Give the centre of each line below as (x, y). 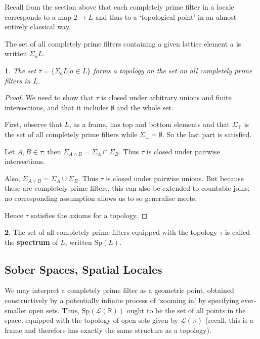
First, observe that (33, 124)
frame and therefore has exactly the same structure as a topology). (108, 330)
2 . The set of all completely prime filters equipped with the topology (111, 232)
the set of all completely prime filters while (71, 134)
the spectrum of (31, 242)
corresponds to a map (38, 16)
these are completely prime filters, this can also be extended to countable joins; (127, 188)
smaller (16, 310)
